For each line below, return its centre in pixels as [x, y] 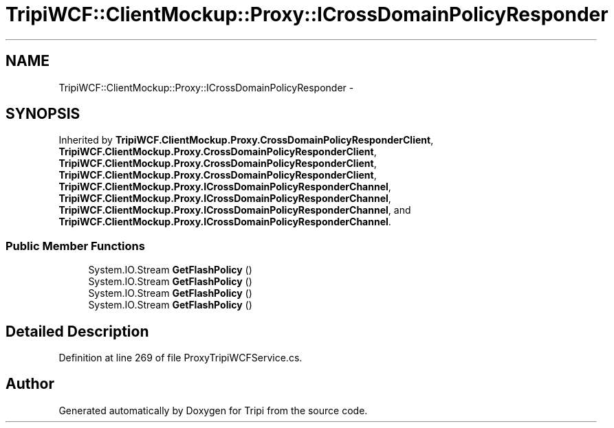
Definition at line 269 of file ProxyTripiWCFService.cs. [180, 358]
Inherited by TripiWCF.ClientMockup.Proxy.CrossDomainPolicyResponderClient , [246, 140]
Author [30, 384]
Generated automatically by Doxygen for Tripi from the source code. [213, 410]
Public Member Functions [75, 246]
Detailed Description [77, 331]
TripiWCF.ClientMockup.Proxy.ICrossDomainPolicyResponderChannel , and [235, 210]
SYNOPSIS [43, 114]
